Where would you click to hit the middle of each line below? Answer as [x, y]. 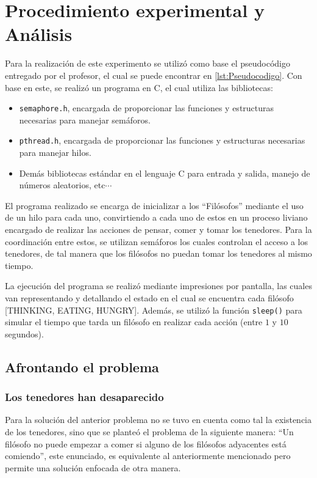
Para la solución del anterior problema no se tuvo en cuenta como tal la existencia [158, 420]
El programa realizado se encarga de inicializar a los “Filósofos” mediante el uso [154, 205]
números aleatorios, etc [62, 185]
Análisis [39, 34]
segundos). [24, 333]
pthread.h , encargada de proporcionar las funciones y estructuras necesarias [162, 140]
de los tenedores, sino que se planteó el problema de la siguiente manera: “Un [149, 431]
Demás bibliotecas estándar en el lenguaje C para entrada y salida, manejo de [165, 173]
